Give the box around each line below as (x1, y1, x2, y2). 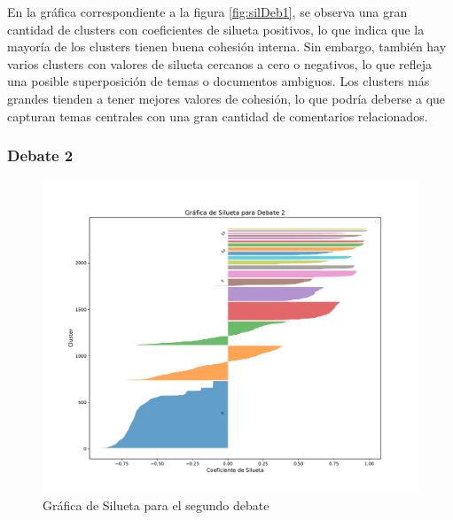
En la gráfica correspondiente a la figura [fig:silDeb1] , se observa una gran (7, 3, 408, 20)
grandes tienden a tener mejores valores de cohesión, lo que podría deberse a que (7, 89, 446, 107)
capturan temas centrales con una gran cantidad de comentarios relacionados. (7, 106, 428, 125)
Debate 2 (7, 144, 74, 167)
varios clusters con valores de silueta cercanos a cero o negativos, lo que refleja (7, 54, 433, 73)
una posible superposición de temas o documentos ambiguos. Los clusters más (7, 72, 430, 90)
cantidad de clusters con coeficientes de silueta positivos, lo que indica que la (7, 19, 425, 38)
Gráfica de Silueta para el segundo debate (43, 496, 269, 515)
